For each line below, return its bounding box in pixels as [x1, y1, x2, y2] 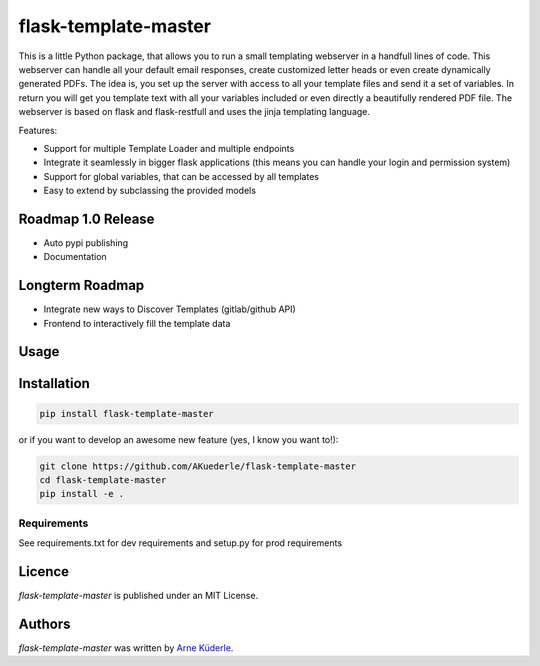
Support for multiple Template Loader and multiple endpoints [43, 142, 295, 154]
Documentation [43, 251, 107, 263]
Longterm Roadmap [18, 277, 145, 294]
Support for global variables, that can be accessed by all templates [43, 170, 320, 182]
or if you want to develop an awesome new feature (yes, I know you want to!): [18, 433, 339, 445]
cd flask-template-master [39, 475, 167, 486]
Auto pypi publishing [43, 236, 129, 249]
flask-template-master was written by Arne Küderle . [18, 641, 234, 654]
